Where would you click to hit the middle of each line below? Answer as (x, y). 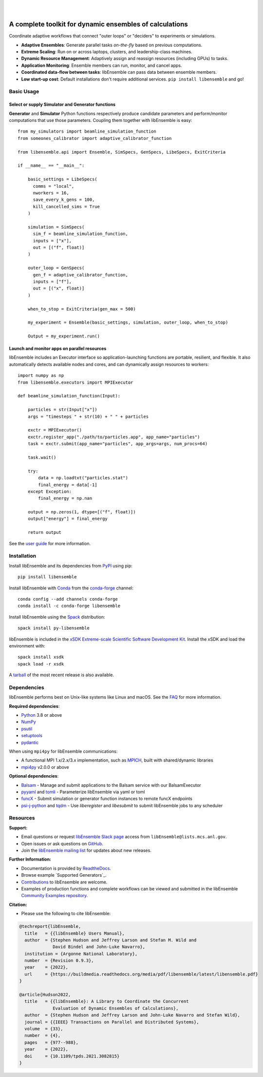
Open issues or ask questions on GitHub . (62, 843)
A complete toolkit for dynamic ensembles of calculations (99, 24)
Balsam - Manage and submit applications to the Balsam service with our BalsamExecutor (111, 785)
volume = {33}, (44, 1028)
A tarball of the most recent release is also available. (62, 675)
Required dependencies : (34, 706)
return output (45, 532)
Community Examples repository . (54, 896)
